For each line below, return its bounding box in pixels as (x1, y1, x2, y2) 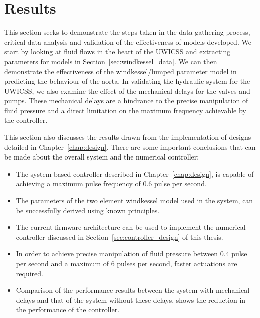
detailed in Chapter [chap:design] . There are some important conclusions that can (4, 141, 256, 152)
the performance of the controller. (16, 304, 120, 315)
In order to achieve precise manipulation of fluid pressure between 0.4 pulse (16, 248, 247, 259)
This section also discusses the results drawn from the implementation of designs (4, 132, 251, 142)
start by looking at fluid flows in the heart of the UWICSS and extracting (4, 46, 231, 57)
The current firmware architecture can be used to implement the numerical (16, 222, 246, 232)
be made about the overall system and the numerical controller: (4, 151, 199, 162)
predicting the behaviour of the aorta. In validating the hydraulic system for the (4, 76, 250, 86)
